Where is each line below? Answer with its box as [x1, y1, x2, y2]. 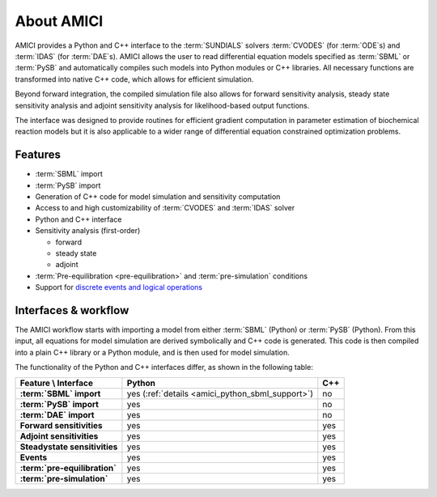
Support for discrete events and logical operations [35, 282, 202, 292]
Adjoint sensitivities [19, 430, 99, 441]
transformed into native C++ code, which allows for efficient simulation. [15, 74, 254, 84]
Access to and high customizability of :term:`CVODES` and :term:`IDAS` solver [35, 203, 295, 213]
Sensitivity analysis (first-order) [35, 226, 141, 236]
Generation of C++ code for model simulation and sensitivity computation [35, 191, 281, 202]
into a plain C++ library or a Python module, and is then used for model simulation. [15, 347, 291, 357]
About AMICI [15, 12, 104, 30]
